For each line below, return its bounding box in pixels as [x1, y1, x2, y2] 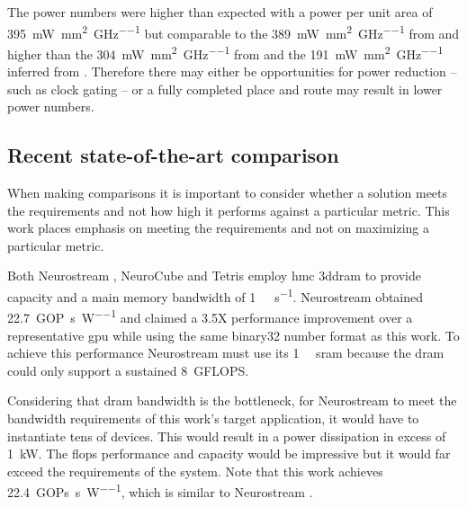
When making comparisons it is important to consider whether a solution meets [7, 183, 448, 202]
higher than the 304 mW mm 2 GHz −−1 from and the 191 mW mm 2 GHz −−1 [7, 41, 444, 63]
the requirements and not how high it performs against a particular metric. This [7, 200, 450, 219]
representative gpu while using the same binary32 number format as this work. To [7, 325, 460, 344]
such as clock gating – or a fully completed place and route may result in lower [7, 79, 443, 98]
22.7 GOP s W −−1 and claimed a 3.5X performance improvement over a [7, 306, 413, 326]
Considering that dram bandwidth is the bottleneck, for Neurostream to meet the [7, 391, 457, 410]
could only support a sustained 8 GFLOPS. [7, 360, 249, 379]
